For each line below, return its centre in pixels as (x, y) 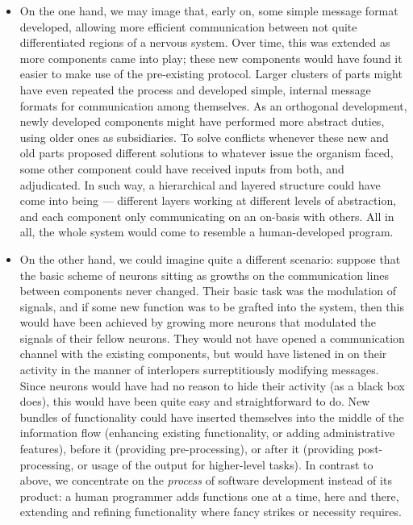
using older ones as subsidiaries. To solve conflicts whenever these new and (204, 137)
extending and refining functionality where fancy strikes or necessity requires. (211, 512)
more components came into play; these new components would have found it (211, 58)
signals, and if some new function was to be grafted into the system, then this (212, 306)
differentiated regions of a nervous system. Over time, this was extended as (205, 42)
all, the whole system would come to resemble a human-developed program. (206, 232)
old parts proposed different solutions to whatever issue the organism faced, (206, 153)
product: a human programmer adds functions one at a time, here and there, (209, 496)
